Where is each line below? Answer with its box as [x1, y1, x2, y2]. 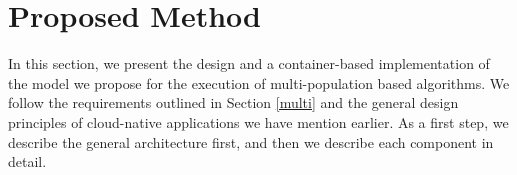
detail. [8, 151, 47, 172]
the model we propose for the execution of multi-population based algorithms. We [8, 72, 510, 93]
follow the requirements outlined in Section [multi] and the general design [8, 92, 459, 113]
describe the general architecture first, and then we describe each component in [8, 131, 494, 152]
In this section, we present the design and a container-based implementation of [8, 53, 490, 74]
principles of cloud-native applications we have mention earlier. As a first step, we [8, 111, 509, 132]
